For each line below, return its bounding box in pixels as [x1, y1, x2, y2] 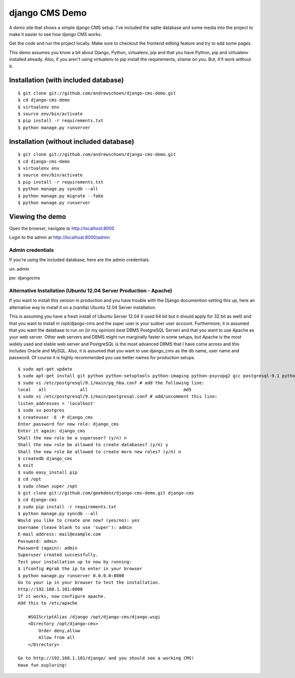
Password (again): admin [18, 545, 78, 551]
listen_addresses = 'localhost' [18, 401, 96, 406]
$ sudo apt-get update [18, 366, 73, 371]
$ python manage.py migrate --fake [18, 193, 104, 199]
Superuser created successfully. [18, 552, 98, 558]
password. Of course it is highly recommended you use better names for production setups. [9, 355, 196, 361]
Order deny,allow [38, 628, 81, 633]
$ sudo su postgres [18, 407, 65, 413]
